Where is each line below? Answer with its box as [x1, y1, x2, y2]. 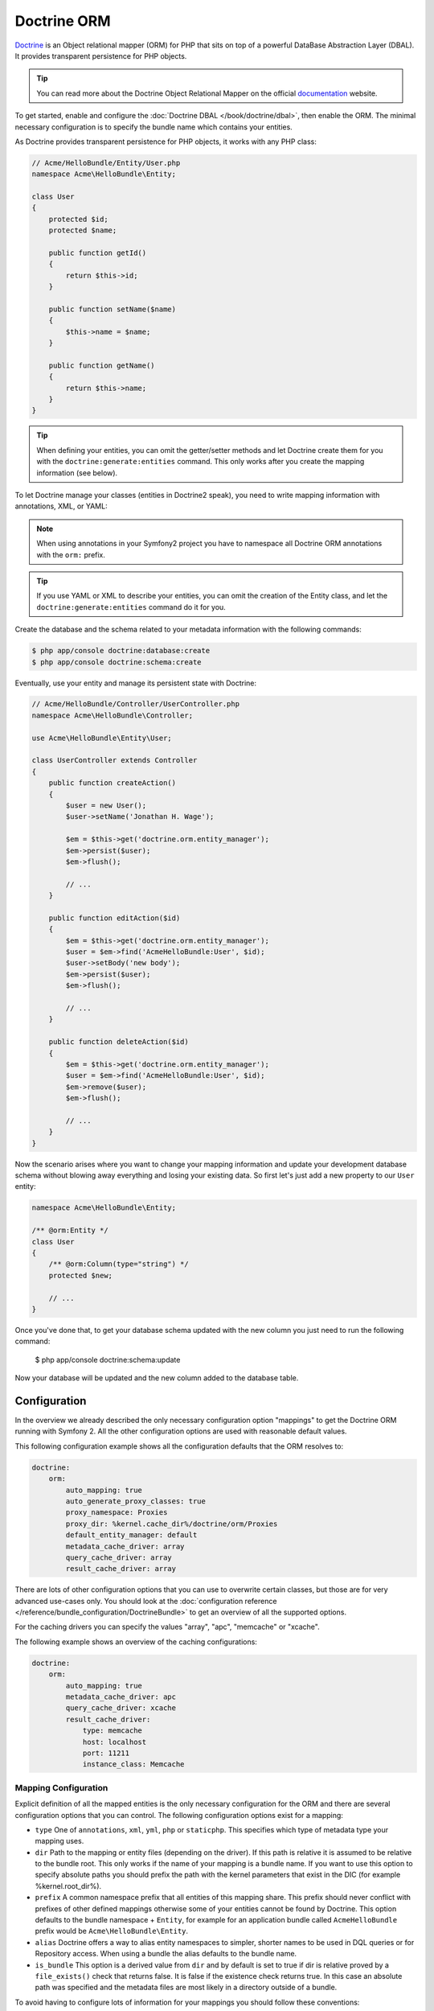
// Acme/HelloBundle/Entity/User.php [31, 158, 181, 167]
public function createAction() [48, 779, 177, 788]
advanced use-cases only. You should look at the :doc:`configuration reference [14, 1596, 277, 1606]
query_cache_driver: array [65, 1552, 172, 1562]
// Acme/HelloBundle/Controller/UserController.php [31, 700, 240, 709]
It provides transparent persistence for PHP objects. [14, 51, 187, 60]
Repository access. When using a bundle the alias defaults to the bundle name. [35, 1949, 297, 1959]
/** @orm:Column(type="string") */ [48, 1260, 189, 1269]
